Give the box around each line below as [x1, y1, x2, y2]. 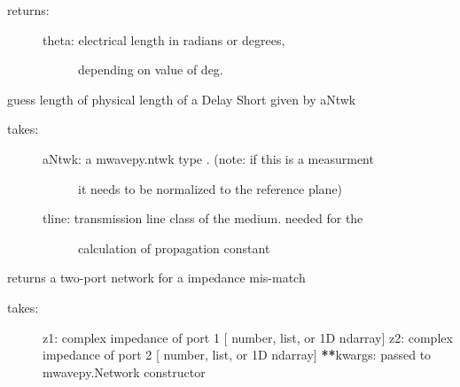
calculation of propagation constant [78, 238, 270, 257]
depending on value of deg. [78, 60, 223, 79]
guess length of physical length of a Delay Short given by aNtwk [7, 89, 356, 108]
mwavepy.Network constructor [43, 362, 206, 381]
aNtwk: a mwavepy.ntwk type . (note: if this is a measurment [43, 149, 374, 167]
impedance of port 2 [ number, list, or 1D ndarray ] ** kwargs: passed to [43, 345, 432, 364]
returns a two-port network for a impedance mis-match [7, 268, 306, 287]
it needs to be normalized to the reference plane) [78, 179, 343, 197]
